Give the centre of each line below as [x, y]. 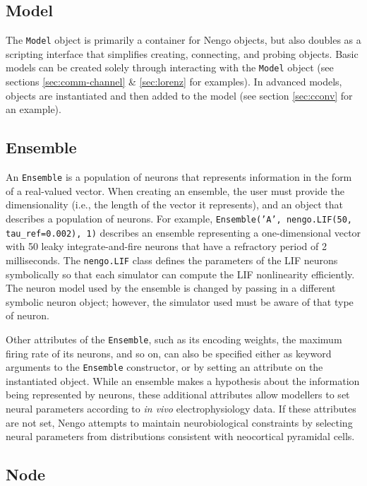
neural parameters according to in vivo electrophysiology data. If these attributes [181, 408]
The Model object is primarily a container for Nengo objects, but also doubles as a [183, 40]
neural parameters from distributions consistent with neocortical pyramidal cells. [180, 436]
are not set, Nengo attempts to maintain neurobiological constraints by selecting [179, 422]
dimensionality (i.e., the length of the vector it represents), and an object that [174, 205]
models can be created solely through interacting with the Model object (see [170, 67]
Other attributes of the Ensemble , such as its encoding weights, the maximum [174, 339]
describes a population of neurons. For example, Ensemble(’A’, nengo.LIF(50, [179, 218]
